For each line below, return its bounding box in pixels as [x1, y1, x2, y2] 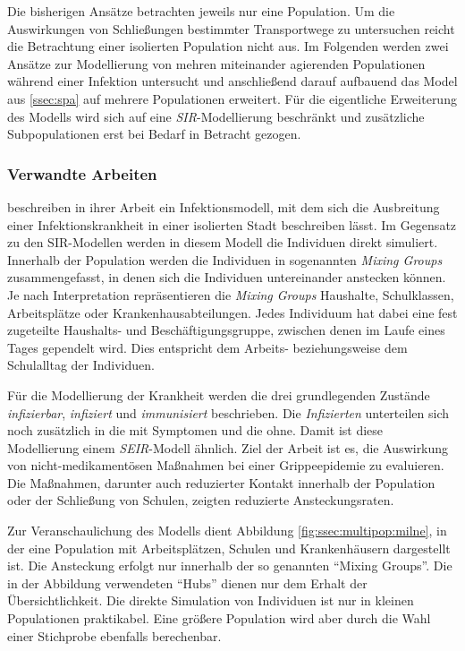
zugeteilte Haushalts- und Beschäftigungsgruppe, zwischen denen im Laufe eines [7, 321, 445, 339]
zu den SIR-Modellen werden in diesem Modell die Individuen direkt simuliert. [7, 233, 438, 252]
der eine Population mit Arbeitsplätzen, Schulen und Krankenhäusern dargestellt [7, 538, 451, 557]
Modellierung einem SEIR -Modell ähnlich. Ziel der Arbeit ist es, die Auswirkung [7, 438, 449, 457]
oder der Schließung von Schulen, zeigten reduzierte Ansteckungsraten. [7, 491, 394, 510]
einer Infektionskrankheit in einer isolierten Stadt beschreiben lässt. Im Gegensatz [7, 215, 457, 234]
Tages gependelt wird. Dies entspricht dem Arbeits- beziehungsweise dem [7, 338, 408, 356]
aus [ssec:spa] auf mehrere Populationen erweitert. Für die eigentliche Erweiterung [7, 89, 457, 107]
